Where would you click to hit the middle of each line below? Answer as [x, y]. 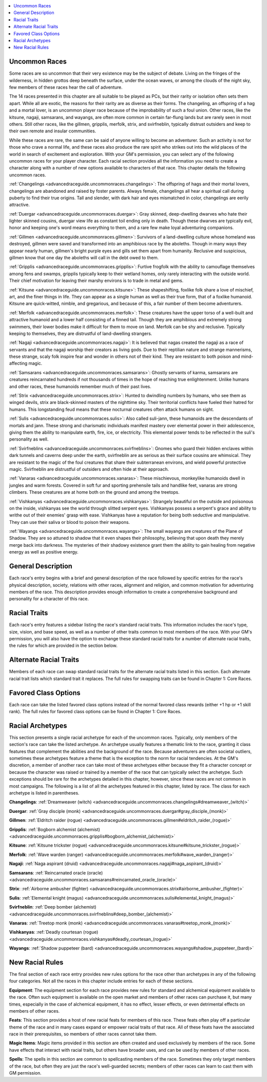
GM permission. [25, 1073]
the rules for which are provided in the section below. [63, 646]
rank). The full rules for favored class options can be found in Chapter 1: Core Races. [95, 712]
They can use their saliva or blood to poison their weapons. [69, 522]
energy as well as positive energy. [44, 552]
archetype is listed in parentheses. [44, 793]
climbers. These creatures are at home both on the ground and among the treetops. [94, 492]
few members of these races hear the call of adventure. [66, 87]
